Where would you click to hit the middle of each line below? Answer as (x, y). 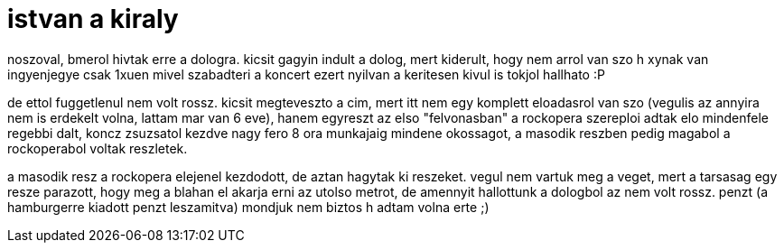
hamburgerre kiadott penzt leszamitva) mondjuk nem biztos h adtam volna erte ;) (248, 207)
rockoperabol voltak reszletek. (98, 148)
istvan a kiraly (93, 19)
